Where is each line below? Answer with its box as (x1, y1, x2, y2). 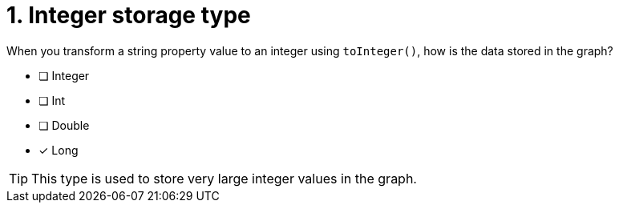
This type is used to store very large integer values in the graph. (31, 170, 417, 187)
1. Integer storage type (6, 2, 251, 29)
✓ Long (38, 143, 79, 157)
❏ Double (38, 118, 90, 132)
